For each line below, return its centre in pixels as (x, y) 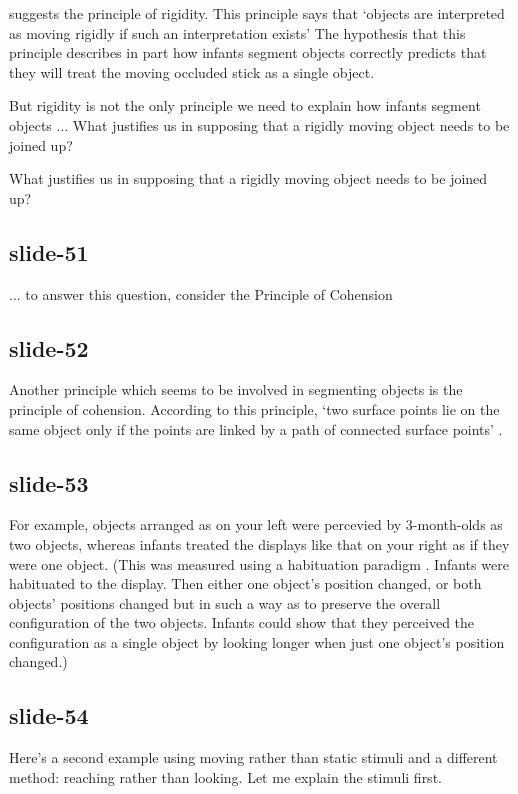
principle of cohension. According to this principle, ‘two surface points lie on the (254, 408)
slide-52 (49, 347)
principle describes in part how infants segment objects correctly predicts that (248, 52)
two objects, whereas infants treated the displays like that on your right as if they (259, 543)
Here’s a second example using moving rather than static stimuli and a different (253, 757)
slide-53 (49, 482)
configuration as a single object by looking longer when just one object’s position (257, 641)
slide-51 (49, 251)
